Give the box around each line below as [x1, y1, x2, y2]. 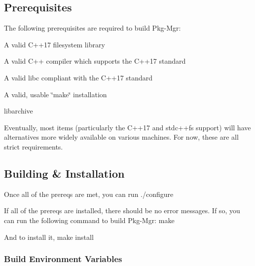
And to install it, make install [4, 231, 94, 242]
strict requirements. [4, 141, 63, 152]
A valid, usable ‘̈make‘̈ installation [4, 89, 107, 99]
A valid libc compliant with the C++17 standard [4, 72, 153, 82]
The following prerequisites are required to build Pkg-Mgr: [4, 23, 181, 33]
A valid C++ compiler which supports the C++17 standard [4, 56, 186, 66]
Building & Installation [4, 165, 125, 181]
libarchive [4, 106, 33, 116]
